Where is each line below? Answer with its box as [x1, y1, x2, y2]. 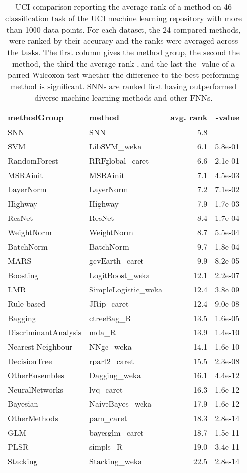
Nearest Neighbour [8, 341, 72, 352]
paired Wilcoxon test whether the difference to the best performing [7, 69, 240, 80]
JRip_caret [89, 298, 129, 309]
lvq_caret [89, 384, 123, 395]
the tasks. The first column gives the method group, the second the [7, 46, 240, 58]
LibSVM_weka [89, 141, 141, 152]
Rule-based [8, 298, 46, 309]
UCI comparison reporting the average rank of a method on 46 [15, 1, 232, 12]
